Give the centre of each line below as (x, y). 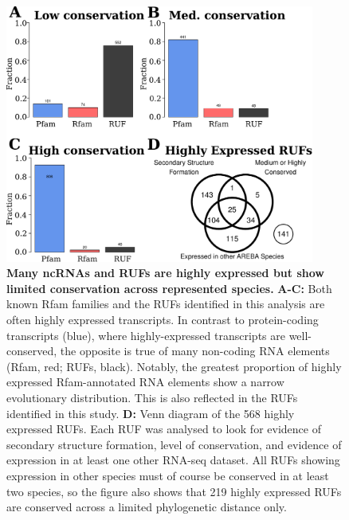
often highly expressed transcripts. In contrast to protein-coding (163, 319)
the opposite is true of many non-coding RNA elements (195, 351)
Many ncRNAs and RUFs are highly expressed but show (165, 273)
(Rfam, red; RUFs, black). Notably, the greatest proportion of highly (174, 366)
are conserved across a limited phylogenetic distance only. (147, 507)
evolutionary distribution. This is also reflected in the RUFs (152, 397)
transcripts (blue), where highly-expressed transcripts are (146, 335)
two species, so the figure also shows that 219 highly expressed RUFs (174, 491)
